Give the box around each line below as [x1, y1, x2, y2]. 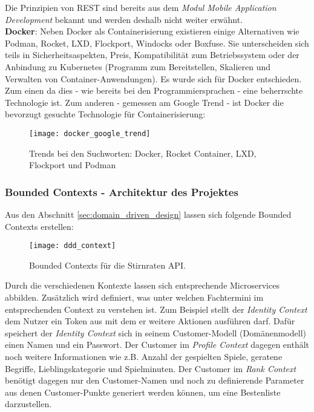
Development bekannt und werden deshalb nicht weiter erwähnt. [5, 13, 243, 25]
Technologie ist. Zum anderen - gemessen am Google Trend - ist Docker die [5, 96, 284, 108]
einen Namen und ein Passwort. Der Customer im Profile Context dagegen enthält [5, 338, 310, 351]
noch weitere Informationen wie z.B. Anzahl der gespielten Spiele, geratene [5, 350, 283, 362]
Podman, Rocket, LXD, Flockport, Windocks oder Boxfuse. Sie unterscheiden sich [5, 36, 309, 49]
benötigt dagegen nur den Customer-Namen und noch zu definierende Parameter [5, 374, 304, 387]
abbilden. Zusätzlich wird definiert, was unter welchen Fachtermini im [5, 291, 264, 304]
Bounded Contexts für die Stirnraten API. [29, 258, 186, 271]
